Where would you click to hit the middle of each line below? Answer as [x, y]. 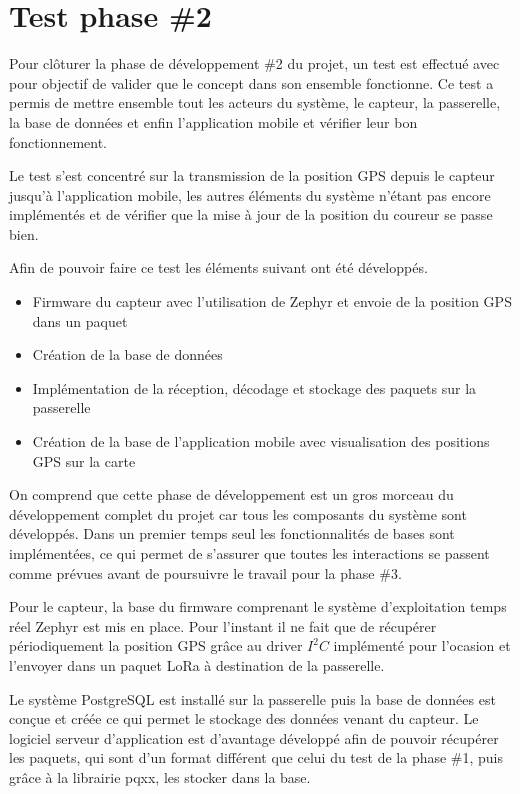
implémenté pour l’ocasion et [422, 645]
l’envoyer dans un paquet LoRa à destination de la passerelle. [197, 664]
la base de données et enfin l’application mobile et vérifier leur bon [213, 121]
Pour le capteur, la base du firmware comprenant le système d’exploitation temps [258, 606]
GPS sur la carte [84, 460]
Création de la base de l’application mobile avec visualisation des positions [261, 441]
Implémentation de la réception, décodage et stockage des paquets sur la [254, 387]
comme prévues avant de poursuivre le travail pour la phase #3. [205, 572]
